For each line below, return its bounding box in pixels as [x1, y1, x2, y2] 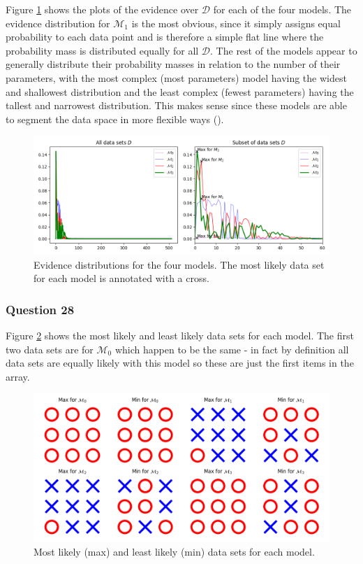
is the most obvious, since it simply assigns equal [131, 15, 341, 30]
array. [6, 369, 30, 383]
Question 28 [6, 300, 75, 318]
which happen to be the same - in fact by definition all [114, 341, 349, 356]
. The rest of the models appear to [210, 43, 357, 57]
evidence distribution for [6, 15, 110, 30]
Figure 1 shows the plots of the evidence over [6, 2, 199, 16]
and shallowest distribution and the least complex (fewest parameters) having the [6, 84, 354, 99]
